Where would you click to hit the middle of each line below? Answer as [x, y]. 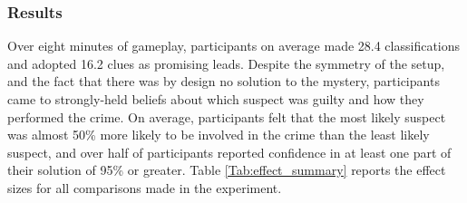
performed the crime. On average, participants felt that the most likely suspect [227, 116]
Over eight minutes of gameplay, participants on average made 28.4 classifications [234, 46]
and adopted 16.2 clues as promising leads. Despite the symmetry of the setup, [226, 63]
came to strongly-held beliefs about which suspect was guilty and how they [216, 99]
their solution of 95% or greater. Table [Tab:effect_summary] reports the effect [227, 170]
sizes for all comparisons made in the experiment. [145, 187]
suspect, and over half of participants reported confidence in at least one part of [229, 152]
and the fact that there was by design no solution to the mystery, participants [224, 81]
